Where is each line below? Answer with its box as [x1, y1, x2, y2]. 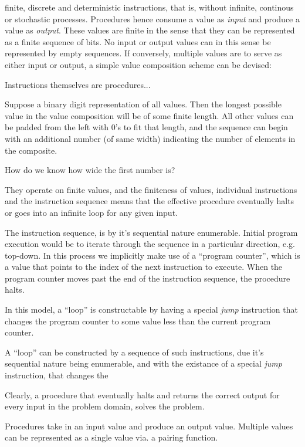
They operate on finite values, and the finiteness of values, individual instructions [5, 183, 297, 195]
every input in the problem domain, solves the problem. [5, 400, 205, 412]
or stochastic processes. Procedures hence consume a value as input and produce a [5, 12, 300, 25]
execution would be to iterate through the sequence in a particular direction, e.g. [5, 238, 295, 250]
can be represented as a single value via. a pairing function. [5, 431, 218, 443]
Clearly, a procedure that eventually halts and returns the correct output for [5, 388, 280, 401]
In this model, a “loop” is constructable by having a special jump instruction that [5, 303, 298, 316]
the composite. [5, 144, 57, 156]
